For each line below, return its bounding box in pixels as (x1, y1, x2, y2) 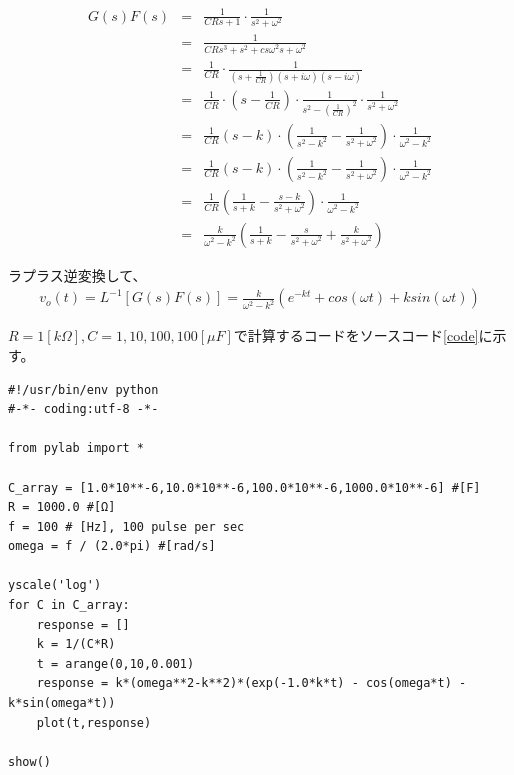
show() (8, 754, 51, 769)
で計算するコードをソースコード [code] (233, 325, 479, 346)
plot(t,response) (36, 715, 152, 730)
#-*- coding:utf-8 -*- (8, 402, 159, 417)
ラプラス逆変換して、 (8, 264, 147, 285)
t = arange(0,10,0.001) (36, 656, 195, 671)
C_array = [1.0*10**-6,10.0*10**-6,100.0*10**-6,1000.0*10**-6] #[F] (8, 480, 481, 495)
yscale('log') (8, 578, 102, 593)
